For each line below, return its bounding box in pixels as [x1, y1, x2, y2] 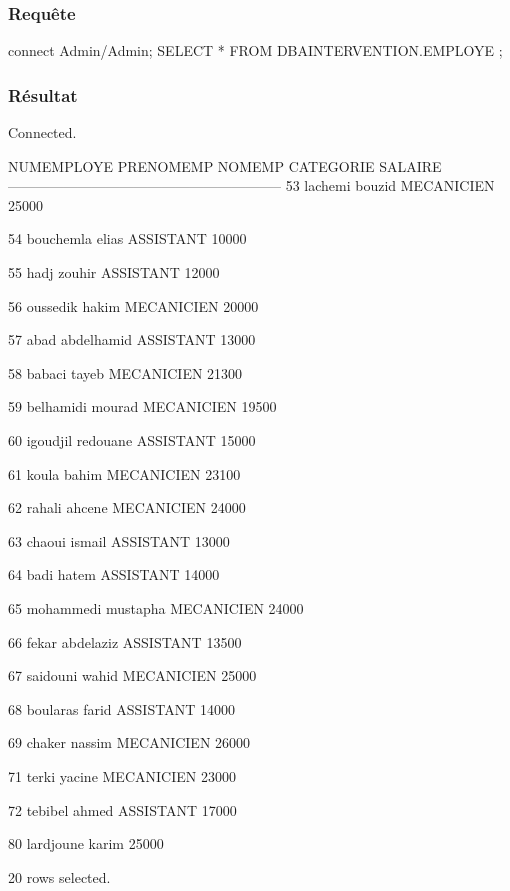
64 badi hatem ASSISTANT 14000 [8, 564, 220, 585]
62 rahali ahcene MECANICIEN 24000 [8, 497, 246, 518]
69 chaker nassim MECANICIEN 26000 [8, 732, 251, 753]
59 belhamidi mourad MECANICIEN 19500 [8, 396, 277, 417]
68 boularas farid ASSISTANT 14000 [8, 698, 235, 719]
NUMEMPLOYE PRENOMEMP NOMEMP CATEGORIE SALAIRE [8, 155, 442, 176]
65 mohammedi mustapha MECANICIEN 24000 [8, 597, 304, 618]
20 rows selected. [8, 866, 111, 887]
